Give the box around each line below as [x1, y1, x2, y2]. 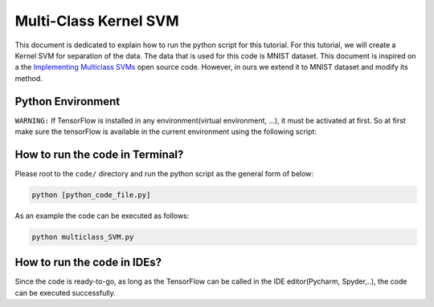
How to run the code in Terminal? [14, 147, 184, 161]
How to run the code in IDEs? [14, 256, 162, 269]
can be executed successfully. [14, 288, 116, 297]
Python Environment [14, 95, 121, 108]
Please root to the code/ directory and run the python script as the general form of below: [14, 168, 313, 178]
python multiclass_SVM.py [31, 232, 134, 241]
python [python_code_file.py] [31, 190, 151, 200]
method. [14, 73, 43, 83]
